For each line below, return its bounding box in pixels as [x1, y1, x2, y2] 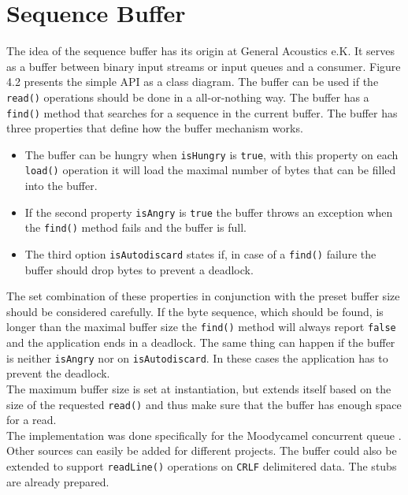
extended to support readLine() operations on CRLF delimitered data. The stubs [6, 458, 397, 474]
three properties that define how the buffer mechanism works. [6, 120, 303, 136]
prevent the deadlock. [6, 365, 110, 381]
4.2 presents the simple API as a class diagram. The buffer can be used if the [6, 73, 379, 90]
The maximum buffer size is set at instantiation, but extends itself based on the [6, 380, 391, 396]
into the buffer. [24, 177, 98, 194]
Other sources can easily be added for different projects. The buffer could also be [6, 442, 397, 459]
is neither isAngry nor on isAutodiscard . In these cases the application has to [6, 349, 388, 366]
